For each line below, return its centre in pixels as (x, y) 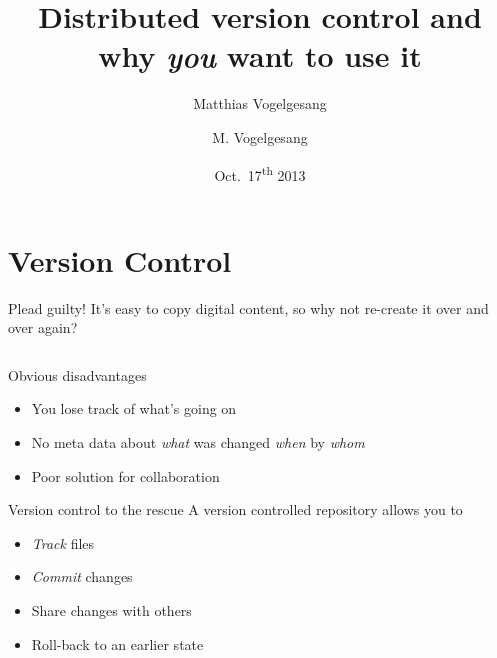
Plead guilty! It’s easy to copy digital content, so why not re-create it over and (248, 307)
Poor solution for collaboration (125, 475)
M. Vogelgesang (260, 136)
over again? (43, 327)
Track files (63, 542)
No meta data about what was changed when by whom (198, 442)
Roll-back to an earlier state (117, 643)
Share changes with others (111, 610)
